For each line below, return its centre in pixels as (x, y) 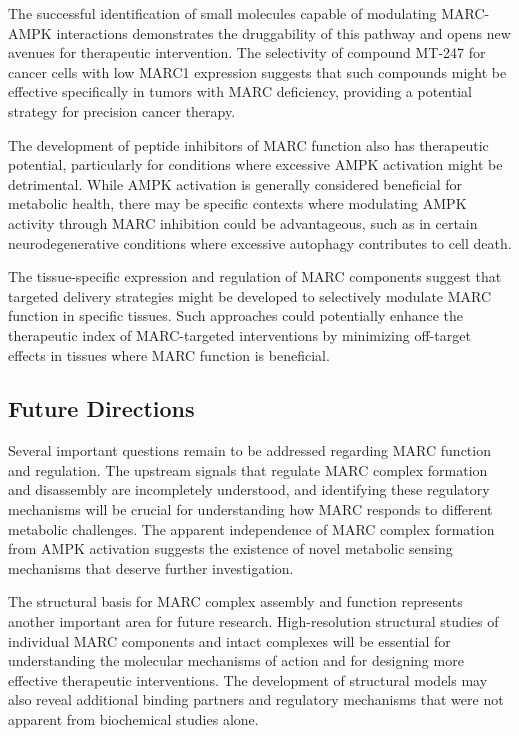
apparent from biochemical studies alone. (133, 719)
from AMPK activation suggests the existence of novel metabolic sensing (230, 548)
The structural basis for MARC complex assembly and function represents (235, 601)
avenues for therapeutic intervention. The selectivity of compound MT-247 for (247, 52)
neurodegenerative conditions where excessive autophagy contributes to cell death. (260, 242)
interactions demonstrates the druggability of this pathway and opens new (283, 32)
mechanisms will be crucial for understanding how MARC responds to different (250, 509)
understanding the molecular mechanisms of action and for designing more (236, 660)
